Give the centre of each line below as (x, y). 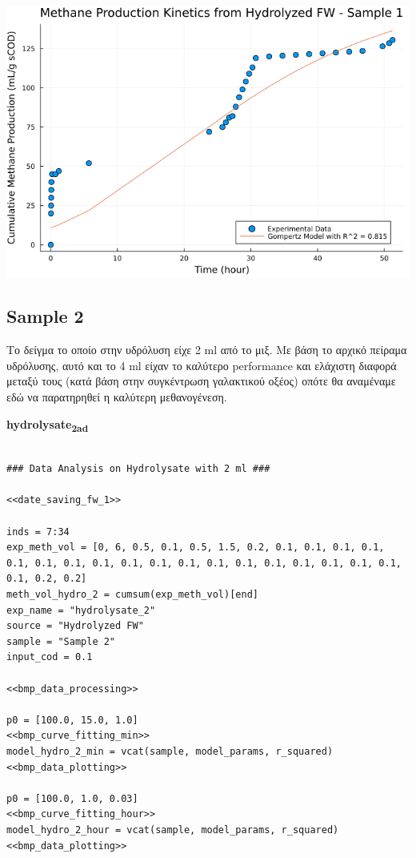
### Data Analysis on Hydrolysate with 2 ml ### (138, 469)
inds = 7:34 (38, 532)
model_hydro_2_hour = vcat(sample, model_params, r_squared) (173, 830)
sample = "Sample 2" (61, 641)
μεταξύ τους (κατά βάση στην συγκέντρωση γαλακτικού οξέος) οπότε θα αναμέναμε (201, 381)
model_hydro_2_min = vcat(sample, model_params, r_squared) (170, 751)
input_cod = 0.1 (50, 657)
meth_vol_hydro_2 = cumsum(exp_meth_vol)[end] (132, 595)
